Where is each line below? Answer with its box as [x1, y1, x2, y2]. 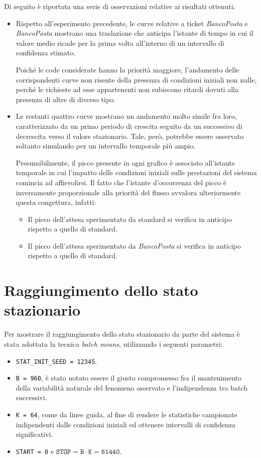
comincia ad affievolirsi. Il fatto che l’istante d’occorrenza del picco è [16, 177, 226, 187]
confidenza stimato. [16, 47, 76, 58]
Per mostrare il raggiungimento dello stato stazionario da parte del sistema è [4, 329, 240, 339]
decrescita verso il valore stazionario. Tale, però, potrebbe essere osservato [16, 130, 244, 141]
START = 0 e [16, 445, 54, 456]
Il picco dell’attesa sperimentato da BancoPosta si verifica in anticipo [28, 240, 241, 251]
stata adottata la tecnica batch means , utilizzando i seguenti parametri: [4, 338, 223, 349]
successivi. [16, 392, 47, 403]
